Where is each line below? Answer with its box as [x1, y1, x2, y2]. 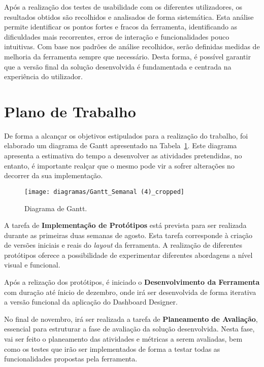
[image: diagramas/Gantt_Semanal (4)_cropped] [24, 188, 184, 195]
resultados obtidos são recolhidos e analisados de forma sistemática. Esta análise [4, 11, 254, 22]
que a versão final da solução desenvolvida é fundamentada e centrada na [4, 61, 232, 72]
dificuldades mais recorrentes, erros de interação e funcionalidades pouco [4, 31, 229, 42]
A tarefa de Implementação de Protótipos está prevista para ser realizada [4, 220, 247, 230]
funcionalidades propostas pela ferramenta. [4, 353, 138, 364]
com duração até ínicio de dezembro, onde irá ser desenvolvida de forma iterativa [4, 286, 256, 297]
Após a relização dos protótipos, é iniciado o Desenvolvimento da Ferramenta [4, 277, 260, 287]
